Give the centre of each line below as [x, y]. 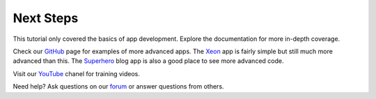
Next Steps [46, 18]
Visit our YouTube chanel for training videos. [77, 73]
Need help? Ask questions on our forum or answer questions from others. [118, 87]
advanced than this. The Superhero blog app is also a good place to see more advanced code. [148, 61]
